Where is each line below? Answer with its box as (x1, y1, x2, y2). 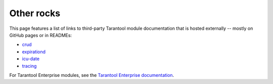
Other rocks (9, 8, 61, 19)
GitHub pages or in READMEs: (9, 32, 72, 38)
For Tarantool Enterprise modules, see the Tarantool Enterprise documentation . (9, 72, 174, 78)
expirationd (22, 49, 45, 55)
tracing (22, 63, 37, 69)
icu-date (22, 56, 40, 62)
